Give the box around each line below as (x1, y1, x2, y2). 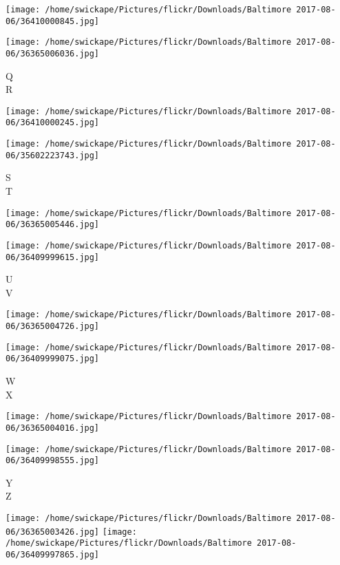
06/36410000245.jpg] (6, 118, 100, 128)
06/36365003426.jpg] (6, 526, 100, 537)
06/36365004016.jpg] (6, 423, 100, 433)
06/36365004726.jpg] (6, 321, 100, 332)
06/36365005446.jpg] (6, 220, 100, 230)
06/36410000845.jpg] (6, 16, 100, 26)
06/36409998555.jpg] (6, 456, 100, 466)
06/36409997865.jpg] (6, 550, 100, 560)
